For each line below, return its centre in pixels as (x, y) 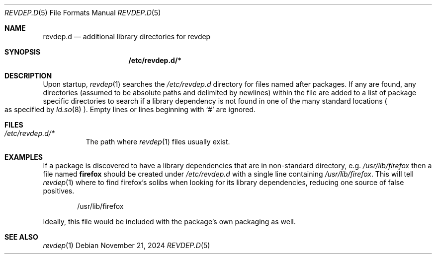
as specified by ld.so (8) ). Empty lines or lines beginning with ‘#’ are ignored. (130, 109)
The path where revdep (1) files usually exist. (158, 142)
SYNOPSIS (23, 52)
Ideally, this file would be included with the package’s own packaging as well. (169, 222)
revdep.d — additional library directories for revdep (127, 36)
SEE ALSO (21, 237)
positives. (59, 191)
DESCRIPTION (28, 76)
